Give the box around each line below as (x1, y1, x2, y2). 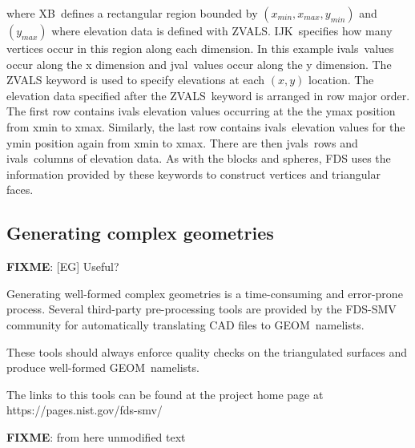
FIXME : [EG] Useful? (6, 258, 119, 275)
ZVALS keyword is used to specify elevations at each (6, 71, 265, 88)
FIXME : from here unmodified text (6, 428, 186, 445)
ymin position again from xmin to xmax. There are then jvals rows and (6, 134, 358, 151)
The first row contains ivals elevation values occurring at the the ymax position (6, 103, 396, 119)
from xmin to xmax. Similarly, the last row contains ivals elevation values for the (6, 118, 405, 135)
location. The (308, 71, 374, 88)
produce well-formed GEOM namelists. (6, 359, 199, 376)
